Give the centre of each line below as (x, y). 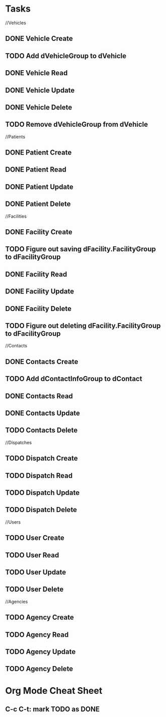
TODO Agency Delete (39, 669)
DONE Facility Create (39, 232)
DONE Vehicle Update (40, 90)
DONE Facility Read (36, 274)
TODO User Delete (34, 590)
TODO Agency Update (40, 652)
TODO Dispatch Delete (41, 510)
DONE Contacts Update (43, 413)
